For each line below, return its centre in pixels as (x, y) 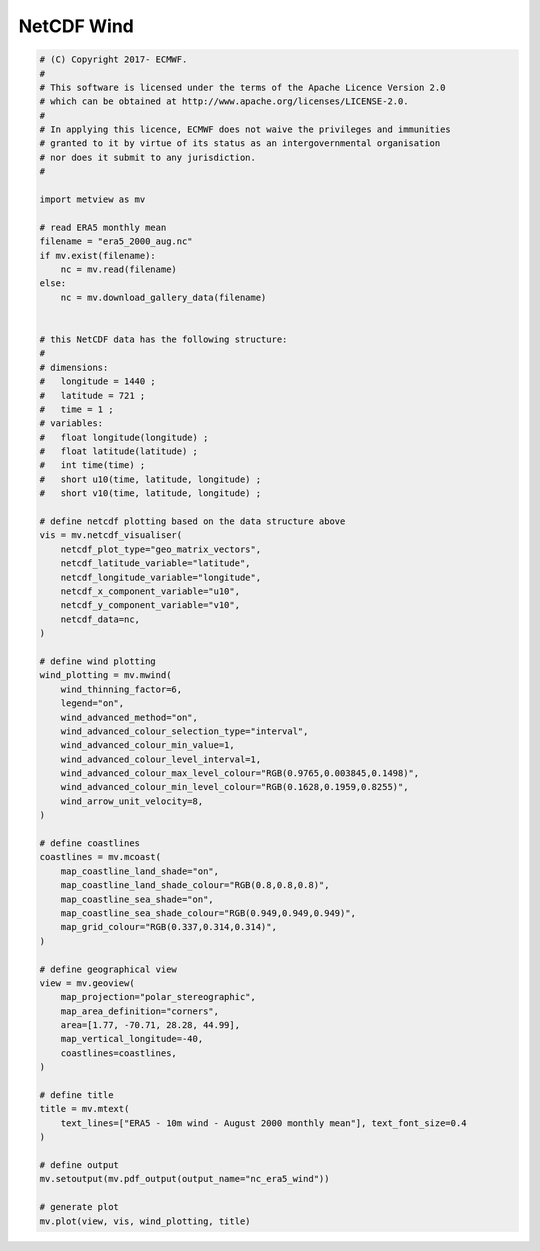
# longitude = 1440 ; (98, 381)
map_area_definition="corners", (140, 1011)
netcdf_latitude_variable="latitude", (155, 563)
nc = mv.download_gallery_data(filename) (163, 297)
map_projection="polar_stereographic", (158, 997)
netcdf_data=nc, (100, 619)
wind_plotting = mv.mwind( (105, 675)
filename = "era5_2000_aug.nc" (116, 241)
